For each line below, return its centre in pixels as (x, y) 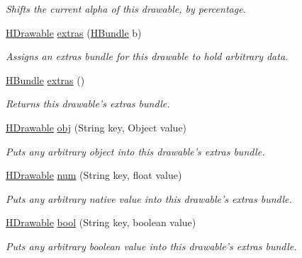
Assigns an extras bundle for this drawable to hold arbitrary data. (147, 56)
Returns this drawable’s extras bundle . (88, 104)
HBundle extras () (45, 80)
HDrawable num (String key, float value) (94, 175)
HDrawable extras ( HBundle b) (74, 32)
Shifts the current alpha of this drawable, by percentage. (126, 8)
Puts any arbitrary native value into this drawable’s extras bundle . (149, 198)
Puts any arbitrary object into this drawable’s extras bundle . (135, 151)
